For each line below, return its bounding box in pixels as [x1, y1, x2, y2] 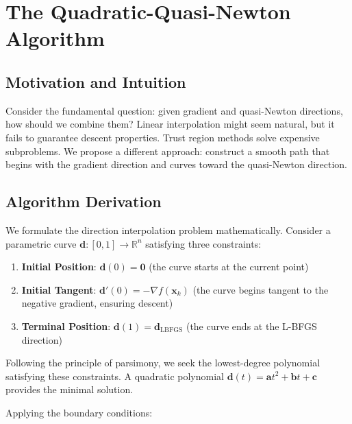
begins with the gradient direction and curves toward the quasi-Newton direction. [5, 157, 347, 172]
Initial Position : [21, 259, 97, 274]
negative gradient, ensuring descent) [21, 296, 173, 310]
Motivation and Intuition [5, 71, 186, 92]
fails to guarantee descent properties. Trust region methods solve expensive [5, 130, 320, 144]
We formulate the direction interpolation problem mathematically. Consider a [5, 222, 331, 237]
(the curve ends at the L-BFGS [186, 318, 317, 333]
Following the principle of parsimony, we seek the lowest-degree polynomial [5, 355, 320, 370]
